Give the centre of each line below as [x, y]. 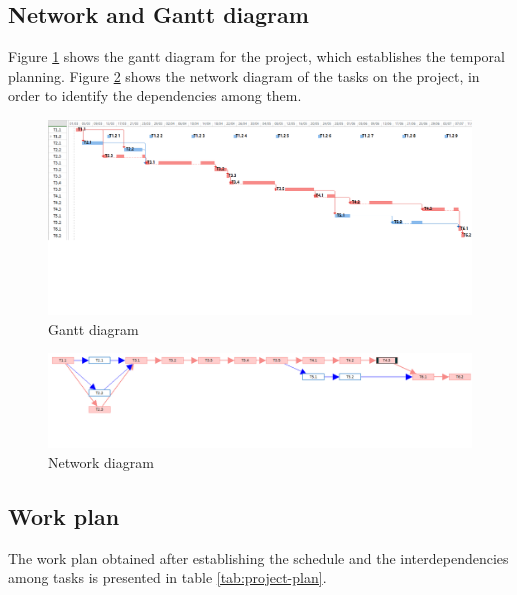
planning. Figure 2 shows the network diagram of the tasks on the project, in [244, 75]
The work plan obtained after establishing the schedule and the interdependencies [258, 557]
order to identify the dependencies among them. [155, 95]
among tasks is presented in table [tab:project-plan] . [167, 577]
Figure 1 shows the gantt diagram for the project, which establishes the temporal [256, 56]
